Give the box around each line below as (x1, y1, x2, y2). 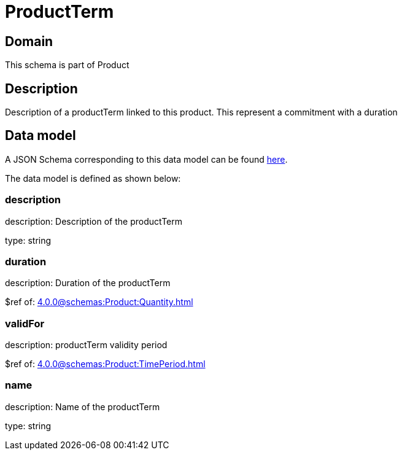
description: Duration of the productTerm (5, 278, 171, 289)
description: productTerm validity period (5, 340, 168, 351)
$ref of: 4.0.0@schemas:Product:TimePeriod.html (5, 359, 206, 370)
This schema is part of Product (5, 60, 129, 71)
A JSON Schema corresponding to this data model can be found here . (5, 154, 288, 165)
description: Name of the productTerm (5, 401, 160, 412)
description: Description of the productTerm (5, 216, 182, 227)
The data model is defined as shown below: (5, 173, 181, 184)
